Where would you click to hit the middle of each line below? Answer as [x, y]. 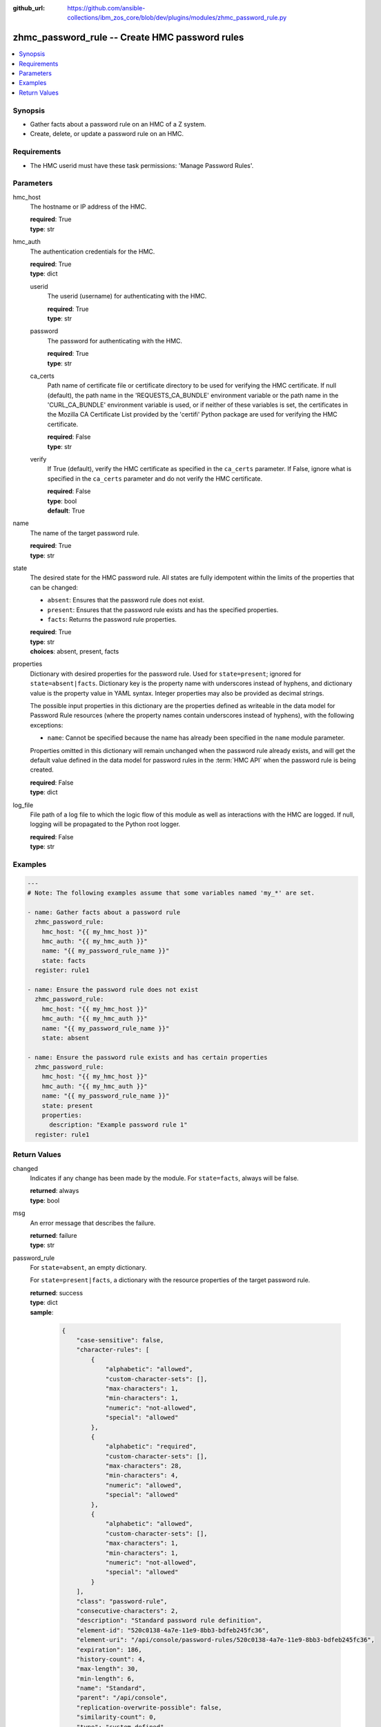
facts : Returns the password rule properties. [112, 619]
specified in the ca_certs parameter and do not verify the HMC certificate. [155, 478]
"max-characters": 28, [144, 1466]
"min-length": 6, [106, 1678]
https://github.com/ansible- [106, 8]
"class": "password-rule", [122, 1601]
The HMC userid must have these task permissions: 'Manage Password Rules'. [142, 165]
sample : [42, 1312]
